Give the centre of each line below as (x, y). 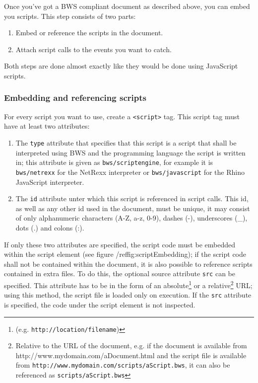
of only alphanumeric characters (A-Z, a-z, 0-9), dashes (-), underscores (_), (131, 218)
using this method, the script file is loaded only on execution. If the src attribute (128, 295)
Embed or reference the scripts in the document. (89, 33)
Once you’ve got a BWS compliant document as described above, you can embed (127, 6)
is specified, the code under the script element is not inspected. (100, 304)
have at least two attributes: (47, 126)
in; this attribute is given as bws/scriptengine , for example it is (114, 162)
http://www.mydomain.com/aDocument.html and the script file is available (131, 355)
